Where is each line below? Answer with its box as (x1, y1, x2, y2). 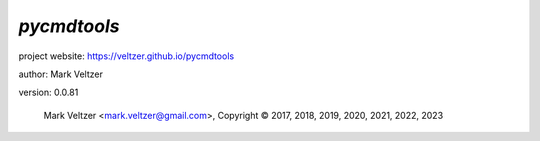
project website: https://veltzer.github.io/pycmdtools (18, 50, 235, 62)
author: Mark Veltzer (18, 68, 104, 80)
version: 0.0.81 (18, 86, 79, 99)
